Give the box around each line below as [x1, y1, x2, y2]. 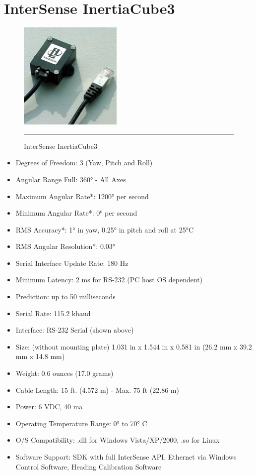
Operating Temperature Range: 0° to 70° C [15, 418, 147, 428]
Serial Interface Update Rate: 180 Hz [15, 257, 128, 268]
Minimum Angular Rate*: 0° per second [15, 208, 137, 218]
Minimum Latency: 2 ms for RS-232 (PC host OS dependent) [15, 274, 203, 285]
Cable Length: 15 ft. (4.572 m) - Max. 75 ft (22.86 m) [15, 384, 179, 395]
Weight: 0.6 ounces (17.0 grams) [15, 368, 114, 378]
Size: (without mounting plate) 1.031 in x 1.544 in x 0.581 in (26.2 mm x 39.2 [15, 341, 252, 352]
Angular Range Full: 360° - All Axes [15, 174, 126, 184]
